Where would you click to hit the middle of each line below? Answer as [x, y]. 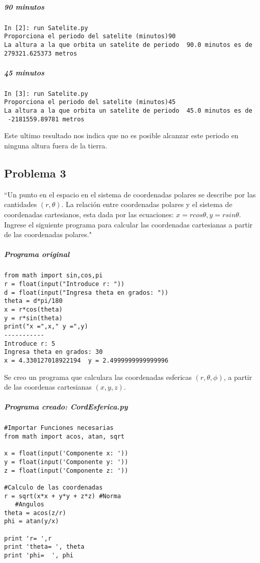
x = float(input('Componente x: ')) [66, 454]
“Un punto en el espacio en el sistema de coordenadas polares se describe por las [130, 194]
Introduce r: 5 [30, 343]
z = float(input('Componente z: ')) [66, 470]
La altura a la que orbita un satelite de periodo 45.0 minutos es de [128, 111]
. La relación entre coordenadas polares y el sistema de [147, 204]
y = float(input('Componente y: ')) [66, 462]
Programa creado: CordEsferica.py [66, 407]
